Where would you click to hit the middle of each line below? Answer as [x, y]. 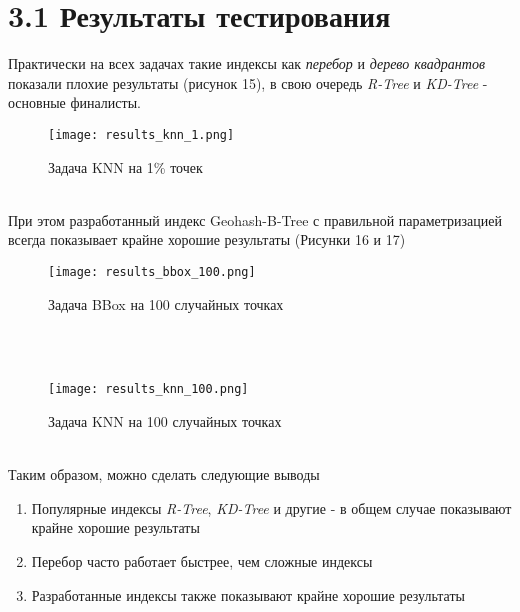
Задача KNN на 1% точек [125, 166]
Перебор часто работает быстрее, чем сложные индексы [202, 561]
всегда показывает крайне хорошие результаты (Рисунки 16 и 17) [207, 239]
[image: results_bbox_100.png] [152, 271]
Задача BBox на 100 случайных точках [166, 303]
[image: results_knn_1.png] [141, 134]
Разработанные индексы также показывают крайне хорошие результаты [248, 594]
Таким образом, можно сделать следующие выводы [164, 474]
